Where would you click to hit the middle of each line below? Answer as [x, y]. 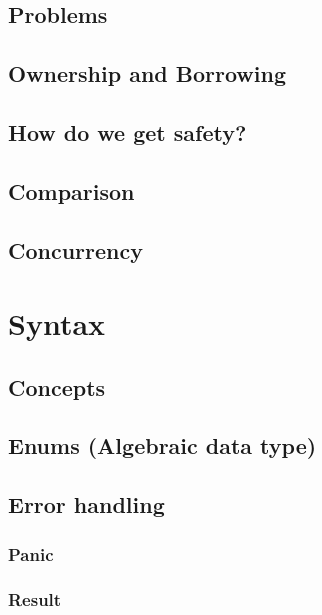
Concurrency [75, 249]
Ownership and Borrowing [147, 73]
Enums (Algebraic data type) [162, 445]
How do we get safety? [127, 131]
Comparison [71, 190]
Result [35, 599]
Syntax [57, 323]
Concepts [57, 386]
